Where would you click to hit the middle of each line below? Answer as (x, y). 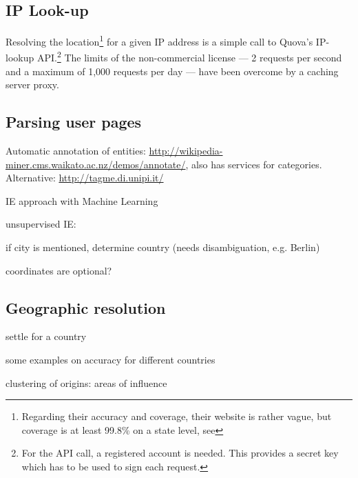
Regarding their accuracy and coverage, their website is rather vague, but (177, 416)
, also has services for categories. (254, 164)
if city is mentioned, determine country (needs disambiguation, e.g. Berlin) (163, 247)
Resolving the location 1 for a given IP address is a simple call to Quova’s (159, 40)
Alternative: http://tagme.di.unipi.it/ (85, 178)
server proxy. (32, 84)
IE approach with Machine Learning (82, 200)
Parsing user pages (74, 122)
